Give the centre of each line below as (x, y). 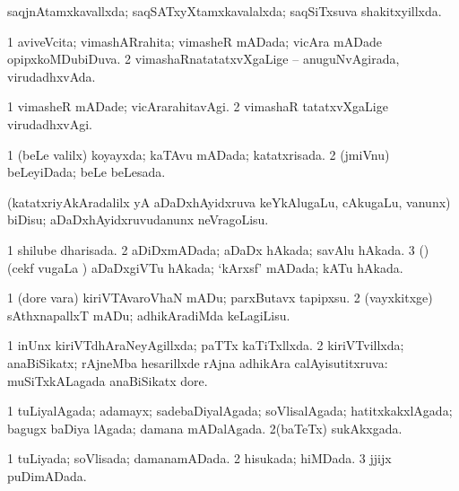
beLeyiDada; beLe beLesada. (87, 172)
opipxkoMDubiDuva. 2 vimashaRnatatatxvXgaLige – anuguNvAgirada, (204, 59)
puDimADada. (47, 475)
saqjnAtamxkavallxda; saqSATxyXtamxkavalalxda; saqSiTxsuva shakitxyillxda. (225, 11)
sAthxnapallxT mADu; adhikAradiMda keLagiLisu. (149, 315)
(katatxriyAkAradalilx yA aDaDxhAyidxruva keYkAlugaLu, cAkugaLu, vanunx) (229, 202)
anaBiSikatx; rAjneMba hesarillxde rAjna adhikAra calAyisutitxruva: (198, 362)
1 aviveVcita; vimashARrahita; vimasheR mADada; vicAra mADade (195, 41)
